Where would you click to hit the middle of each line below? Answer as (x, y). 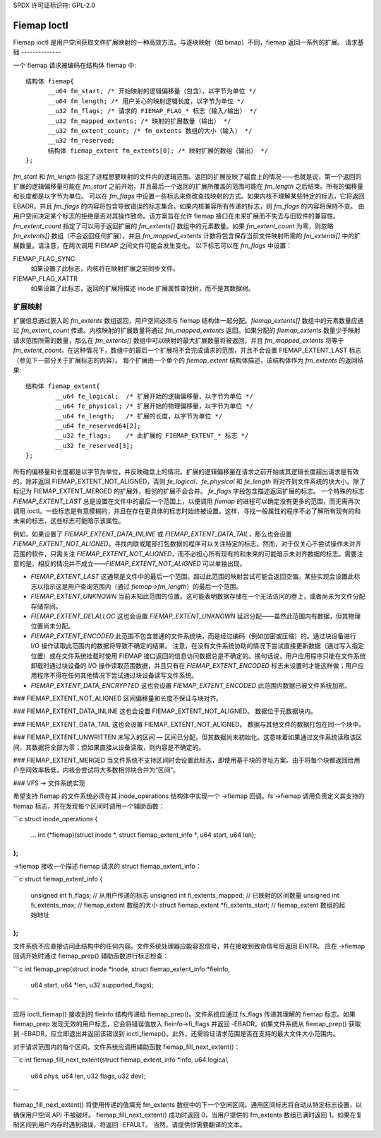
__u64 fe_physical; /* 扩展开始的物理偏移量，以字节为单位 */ (155, 406)
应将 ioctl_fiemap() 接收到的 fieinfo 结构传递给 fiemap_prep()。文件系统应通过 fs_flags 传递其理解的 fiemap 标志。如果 (185, 1014)
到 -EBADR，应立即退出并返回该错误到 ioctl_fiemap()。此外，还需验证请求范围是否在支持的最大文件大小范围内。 (176, 1034)
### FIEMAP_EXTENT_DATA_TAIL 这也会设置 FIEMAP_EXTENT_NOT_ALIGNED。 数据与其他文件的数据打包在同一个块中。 (189, 724)
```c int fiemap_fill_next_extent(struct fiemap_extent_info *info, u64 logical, (121, 1060)
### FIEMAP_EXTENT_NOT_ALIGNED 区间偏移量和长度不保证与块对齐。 (117, 698)
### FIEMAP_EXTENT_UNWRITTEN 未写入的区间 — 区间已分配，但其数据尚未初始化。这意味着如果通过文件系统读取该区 (188, 737)
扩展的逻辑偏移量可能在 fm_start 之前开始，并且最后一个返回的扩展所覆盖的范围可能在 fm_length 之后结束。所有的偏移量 (188, 186)
